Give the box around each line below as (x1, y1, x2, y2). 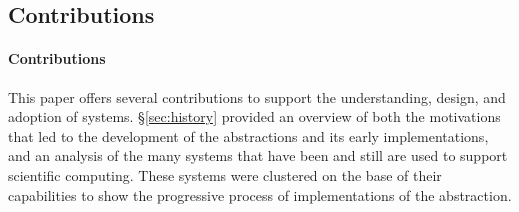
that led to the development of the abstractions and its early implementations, (8, 125, 489, 146)
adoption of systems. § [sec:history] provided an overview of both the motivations (8, 106, 501, 127)
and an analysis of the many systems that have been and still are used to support (8, 145, 508, 166)
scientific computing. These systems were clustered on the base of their (8, 164, 442, 185)
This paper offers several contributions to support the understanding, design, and (8, 86, 506, 107)
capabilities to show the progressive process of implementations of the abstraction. (8, 184, 512, 205)
